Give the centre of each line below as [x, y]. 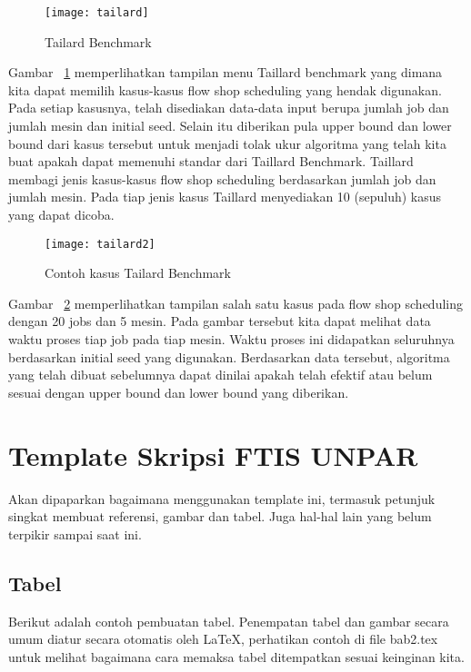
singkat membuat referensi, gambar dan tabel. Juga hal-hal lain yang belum [220, 516]
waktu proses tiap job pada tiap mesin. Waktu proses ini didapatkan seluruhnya [231, 339]
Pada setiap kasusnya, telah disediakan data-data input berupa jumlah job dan [229, 108]
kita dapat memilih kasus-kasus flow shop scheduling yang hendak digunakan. [225, 89]
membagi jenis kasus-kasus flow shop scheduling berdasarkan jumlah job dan [222, 178]
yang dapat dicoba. [61, 214]
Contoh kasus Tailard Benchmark [138, 273]
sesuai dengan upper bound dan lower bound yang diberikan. [179, 392]
